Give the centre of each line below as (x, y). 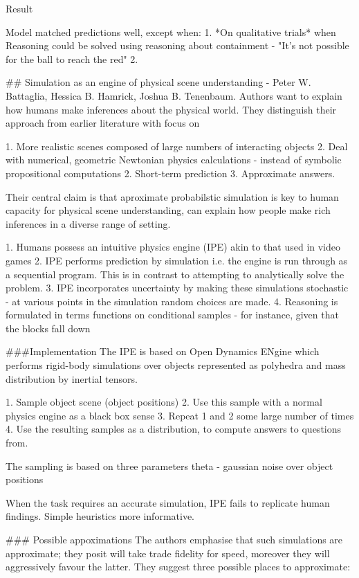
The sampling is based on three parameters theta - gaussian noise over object (169, 466)
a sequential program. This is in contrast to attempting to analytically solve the (175, 274)
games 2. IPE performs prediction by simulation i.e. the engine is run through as (177, 260)
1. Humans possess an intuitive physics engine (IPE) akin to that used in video (173, 247)
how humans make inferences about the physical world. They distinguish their (171, 109)
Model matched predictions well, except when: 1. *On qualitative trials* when (171, 31)
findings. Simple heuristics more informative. (100, 516)
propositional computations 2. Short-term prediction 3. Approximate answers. (171, 173)
